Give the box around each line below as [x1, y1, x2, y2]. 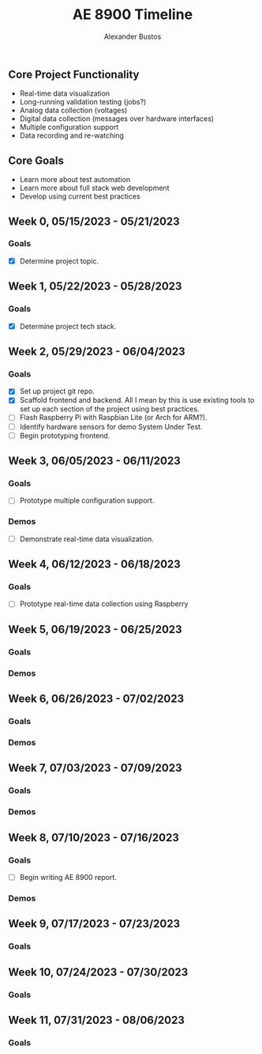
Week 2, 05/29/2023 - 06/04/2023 [8, 345, 185, 358]
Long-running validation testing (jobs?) [19, 97, 147, 107]
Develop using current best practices [19, 191, 140, 201]
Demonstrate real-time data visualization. [19, 534, 154, 544]
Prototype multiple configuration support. [19, 496, 155, 506]
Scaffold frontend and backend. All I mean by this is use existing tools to [19, 396, 255, 405]
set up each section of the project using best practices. [19, 404, 200, 414]
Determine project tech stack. [19, 321, 117, 331]
